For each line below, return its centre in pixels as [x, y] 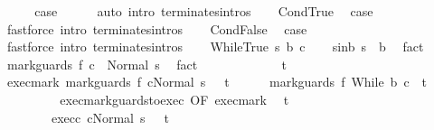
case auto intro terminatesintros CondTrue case [204, 11]
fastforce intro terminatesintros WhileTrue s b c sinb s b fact [215, 46]
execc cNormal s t [110, 117]
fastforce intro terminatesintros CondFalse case [157, 28]
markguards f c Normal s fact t [147, 64]
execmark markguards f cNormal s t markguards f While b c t [217, 82]
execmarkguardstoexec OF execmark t [175, 99]
